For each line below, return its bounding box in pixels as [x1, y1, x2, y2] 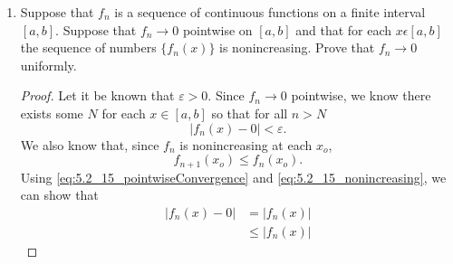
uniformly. [20, 55, 77, 74]
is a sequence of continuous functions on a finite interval [114, 3, 426, 21]
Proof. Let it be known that [20, 86, 175, 105]
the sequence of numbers [20, 38, 157, 57]
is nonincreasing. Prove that [219, 38, 375, 57]
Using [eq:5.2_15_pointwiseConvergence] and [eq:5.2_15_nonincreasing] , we [20, 167, 447, 186]
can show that [20, 185, 99, 204]
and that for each [295, 20, 392, 39]
